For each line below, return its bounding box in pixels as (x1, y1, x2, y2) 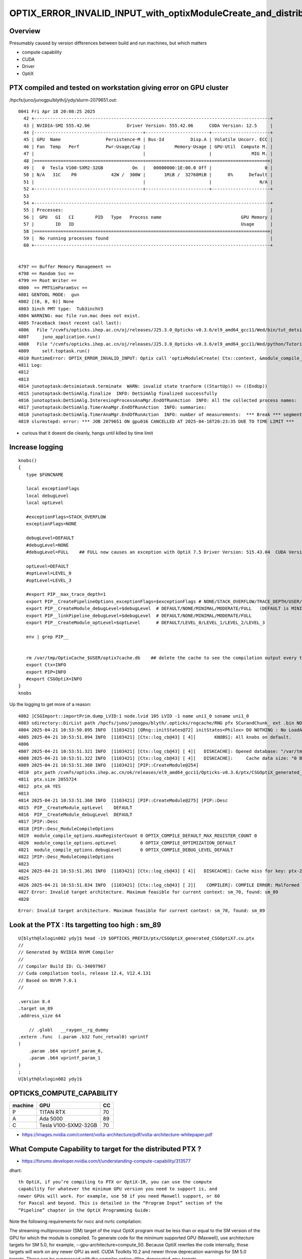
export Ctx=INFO (26, 662, 66, 668)
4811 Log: (18, 362, 42, 368)
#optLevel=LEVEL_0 (26, 571, 71, 576)
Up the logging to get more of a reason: (9, 702, 92, 708)
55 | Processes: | (23, 207, 273, 213)
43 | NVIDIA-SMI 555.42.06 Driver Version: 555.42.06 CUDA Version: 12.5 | (23, 122, 273, 128)
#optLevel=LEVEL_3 (26, 577, 71, 583)
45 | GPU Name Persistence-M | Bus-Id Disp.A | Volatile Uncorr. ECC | (23, 136, 273, 143)
